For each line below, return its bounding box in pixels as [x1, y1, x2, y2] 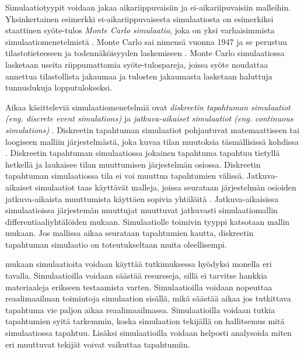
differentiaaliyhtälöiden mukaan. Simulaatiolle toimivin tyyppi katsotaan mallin [5, 215, 290, 227]
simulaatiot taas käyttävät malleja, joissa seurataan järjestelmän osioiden [35, 181, 296, 193]
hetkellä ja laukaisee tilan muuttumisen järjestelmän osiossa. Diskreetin [5, 158, 261, 170]
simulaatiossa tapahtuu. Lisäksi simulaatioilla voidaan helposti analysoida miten [5, 327, 292, 339]
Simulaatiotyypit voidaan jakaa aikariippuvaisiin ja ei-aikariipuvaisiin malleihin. [5, 1, 291, 13]
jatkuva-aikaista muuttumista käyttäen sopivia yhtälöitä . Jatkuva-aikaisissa [5, 192, 279, 204]
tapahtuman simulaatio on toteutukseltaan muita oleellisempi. [5, 238, 227, 250]
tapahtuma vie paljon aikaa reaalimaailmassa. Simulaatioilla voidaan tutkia [5, 303, 275, 315]
